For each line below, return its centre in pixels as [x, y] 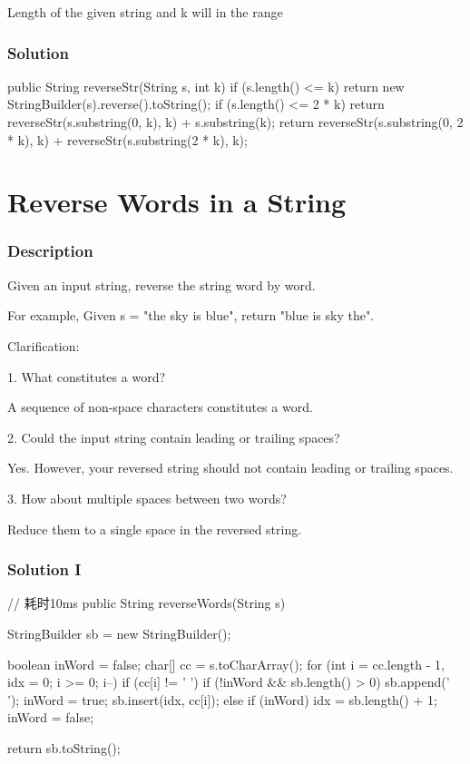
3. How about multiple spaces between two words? [147, 498]
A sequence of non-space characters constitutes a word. [160, 407]
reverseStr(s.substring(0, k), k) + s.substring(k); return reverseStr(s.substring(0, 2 [235, 122]
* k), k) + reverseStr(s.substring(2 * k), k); [127, 139]
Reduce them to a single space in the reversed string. [155, 529]
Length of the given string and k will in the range [145, 12]
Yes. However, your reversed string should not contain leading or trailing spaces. [230, 468]
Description [50, 251]
